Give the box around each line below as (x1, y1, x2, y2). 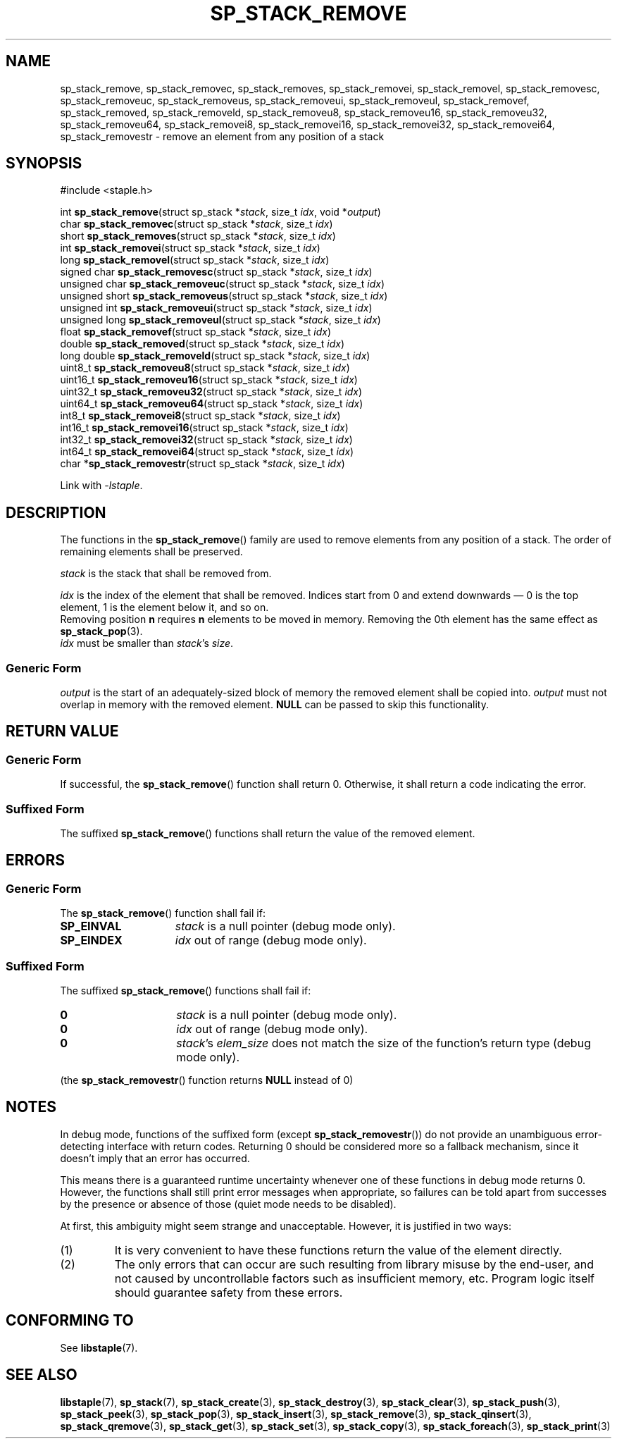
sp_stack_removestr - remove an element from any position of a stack (60, 130, 385, 142)
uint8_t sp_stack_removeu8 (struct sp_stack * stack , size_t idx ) (60, 362, 350, 374)
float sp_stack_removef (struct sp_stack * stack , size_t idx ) (60, 326, 331, 338)
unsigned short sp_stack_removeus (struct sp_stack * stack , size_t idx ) (60, 290, 388, 302)
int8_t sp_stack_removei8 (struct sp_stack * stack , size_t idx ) (60, 409, 341, 422)
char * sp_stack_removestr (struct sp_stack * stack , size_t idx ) (60, 457, 345, 470)
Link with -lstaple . (60, 479, 143, 492)
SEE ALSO (6, 1366, 77, 1384)
